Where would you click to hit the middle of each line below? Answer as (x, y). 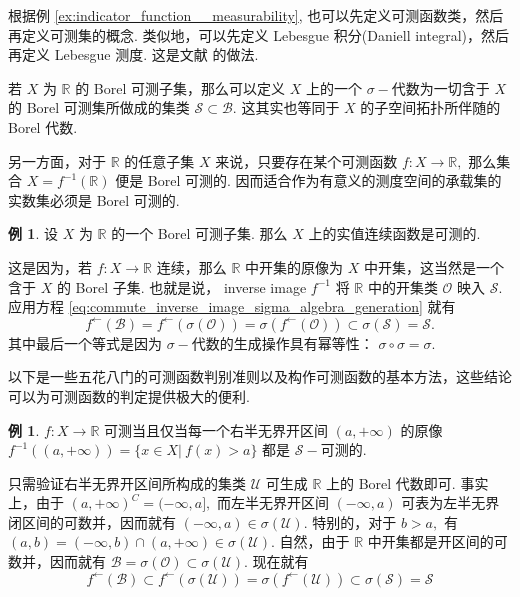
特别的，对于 (354, 521)
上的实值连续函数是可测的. (394, 233)
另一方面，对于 (57, 160)
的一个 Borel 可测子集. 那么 (199, 233)
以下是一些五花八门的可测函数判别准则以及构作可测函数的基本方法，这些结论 (260, 376)
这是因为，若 (50, 266)
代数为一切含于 (440, 87)
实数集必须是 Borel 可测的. (94, 199)
